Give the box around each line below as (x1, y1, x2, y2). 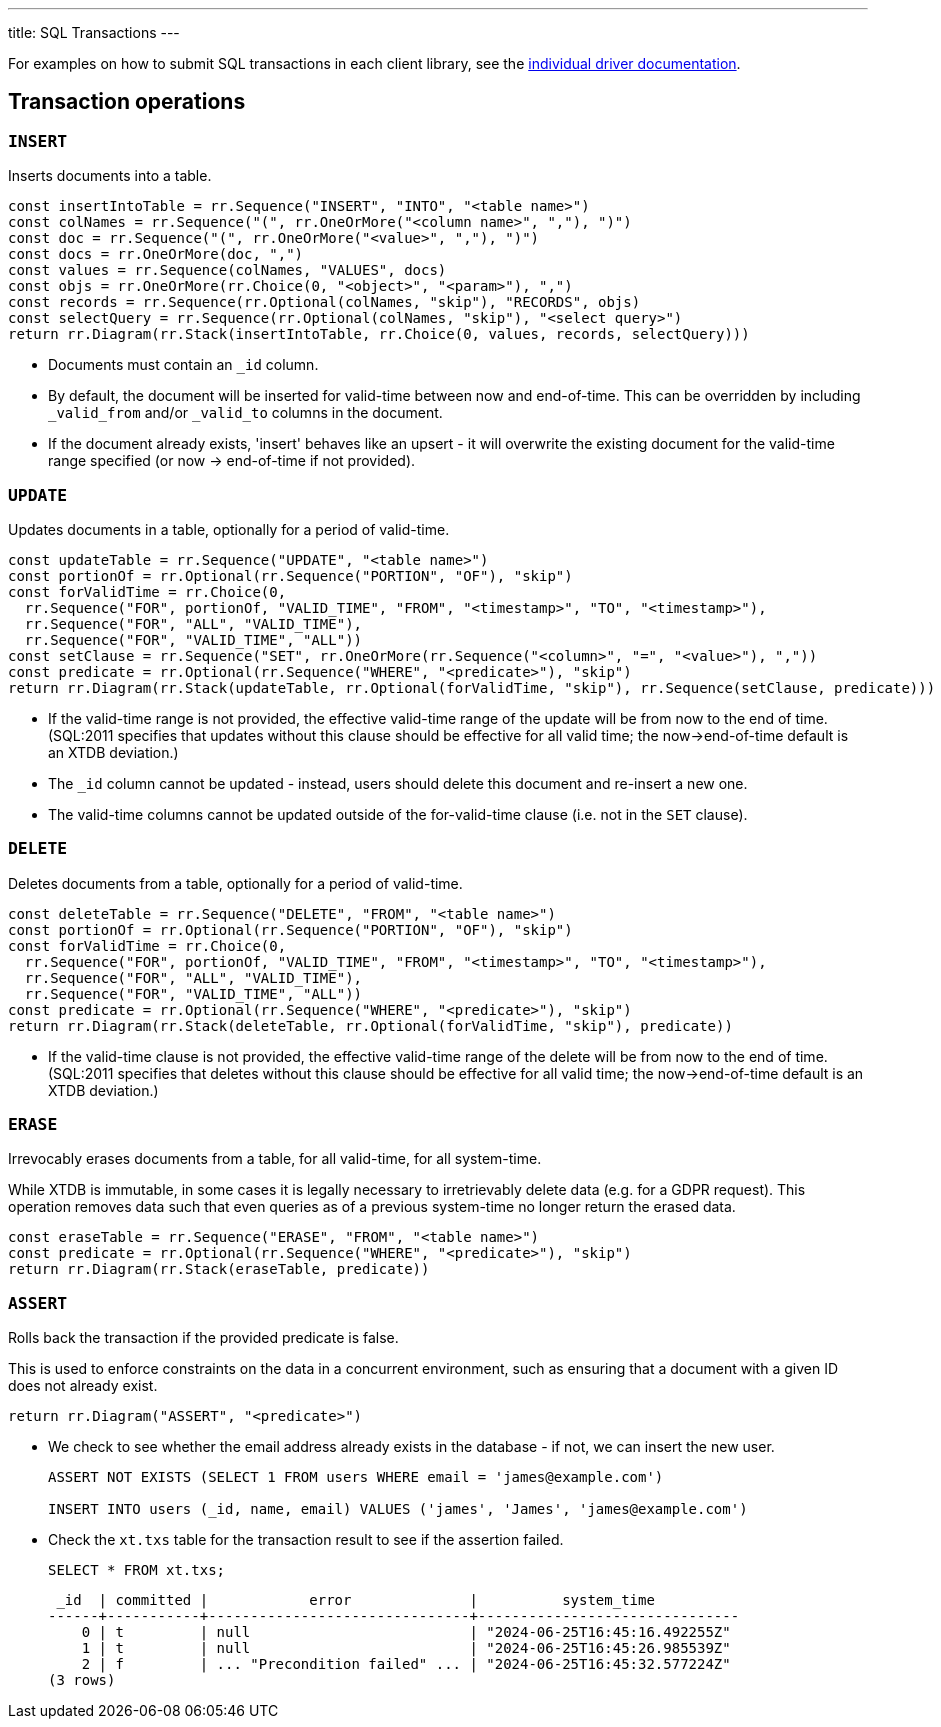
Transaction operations (8, 89, 246, 115)
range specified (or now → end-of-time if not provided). (48, 452, 416, 470)
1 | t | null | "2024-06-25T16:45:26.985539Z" (81, 1640, 731, 1657)
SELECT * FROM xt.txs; (48, 1562, 226, 1579)
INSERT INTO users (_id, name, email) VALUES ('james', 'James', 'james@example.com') (48, 1501, 748, 1518)
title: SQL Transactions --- (8, 24, 180, 41)
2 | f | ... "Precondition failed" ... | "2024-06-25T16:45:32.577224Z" (81, 1656, 731, 1673)
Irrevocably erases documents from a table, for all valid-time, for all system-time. (8, 1150, 542, 1168)
